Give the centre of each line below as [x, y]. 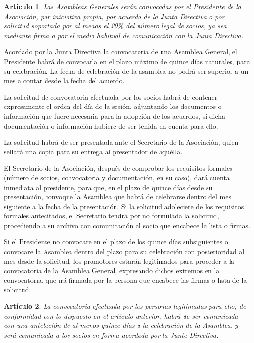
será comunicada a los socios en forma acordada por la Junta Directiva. [111, 334]
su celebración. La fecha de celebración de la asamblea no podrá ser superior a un [126, 71]
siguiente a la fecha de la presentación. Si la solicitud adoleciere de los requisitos [124, 206]
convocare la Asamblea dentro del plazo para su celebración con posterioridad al [124, 251]
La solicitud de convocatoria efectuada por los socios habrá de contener [111, 96]
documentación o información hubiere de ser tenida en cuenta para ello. [111, 125]
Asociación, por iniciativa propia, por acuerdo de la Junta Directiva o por [114, 16]
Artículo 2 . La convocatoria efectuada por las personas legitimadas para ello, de [125, 306]
